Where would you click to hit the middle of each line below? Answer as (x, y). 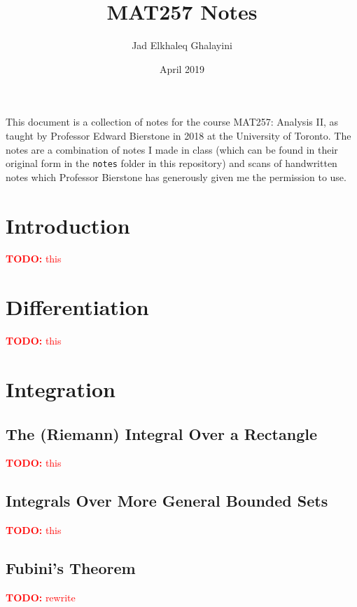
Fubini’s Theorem (71, 568)
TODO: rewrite (41, 597)
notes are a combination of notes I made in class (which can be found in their (172, 149)
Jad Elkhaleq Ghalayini (182, 45)
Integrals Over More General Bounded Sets (167, 501)
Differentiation (77, 307)
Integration (61, 388)
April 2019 (182, 68)
